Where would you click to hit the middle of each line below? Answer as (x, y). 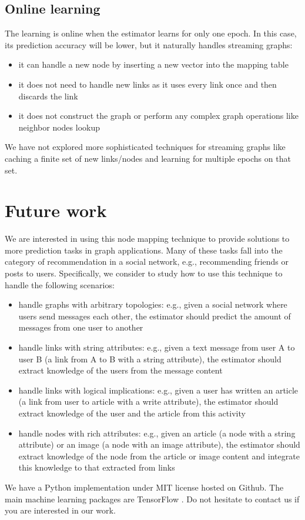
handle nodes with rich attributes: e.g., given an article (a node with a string (157, 433)
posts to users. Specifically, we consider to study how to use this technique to (144, 273)
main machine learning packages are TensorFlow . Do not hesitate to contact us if (152, 499)
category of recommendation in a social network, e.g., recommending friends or (147, 261)
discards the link (48, 96)
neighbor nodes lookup (59, 127)
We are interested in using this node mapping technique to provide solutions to (147, 239)
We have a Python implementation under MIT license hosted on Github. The (144, 487)
